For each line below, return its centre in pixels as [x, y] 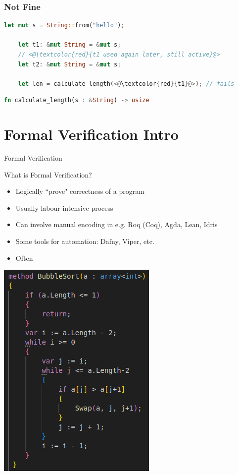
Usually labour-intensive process [64, 208]
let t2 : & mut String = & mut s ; [70, 64]
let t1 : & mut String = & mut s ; [70, 45]
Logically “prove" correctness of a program [80, 191]
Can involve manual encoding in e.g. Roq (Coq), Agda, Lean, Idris [117, 224]
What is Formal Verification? [48, 174]
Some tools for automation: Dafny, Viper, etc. [85, 241]
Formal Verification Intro [91, 134]
